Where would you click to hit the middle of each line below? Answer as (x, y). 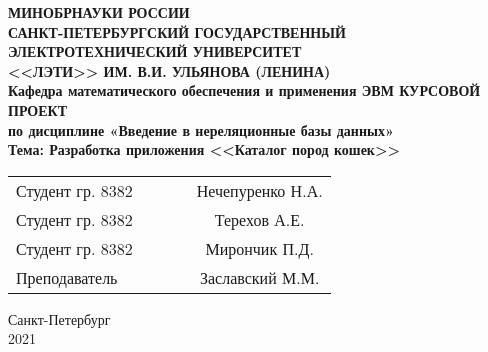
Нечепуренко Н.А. (259, 190)
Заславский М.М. (259, 277)
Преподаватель (67, 277)
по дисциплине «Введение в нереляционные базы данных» (201, 129)
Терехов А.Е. (259, 219)
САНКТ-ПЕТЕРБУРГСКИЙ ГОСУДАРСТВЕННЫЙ (177, 31)
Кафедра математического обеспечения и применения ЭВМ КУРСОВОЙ (244, 90)
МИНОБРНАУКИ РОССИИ (99, 12)
